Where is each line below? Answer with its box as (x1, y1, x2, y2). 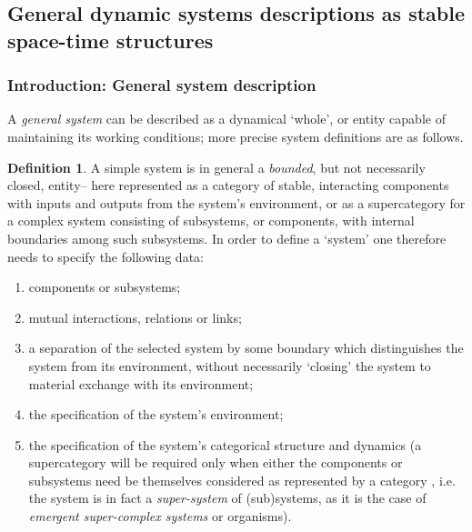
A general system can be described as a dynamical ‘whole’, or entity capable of (7, 109, 446, 128)
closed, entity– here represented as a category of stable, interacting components (7, 176, 449, 195)
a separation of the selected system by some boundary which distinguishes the (28, 338, 464, 357)
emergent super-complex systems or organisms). (28, 507, 292, 526)
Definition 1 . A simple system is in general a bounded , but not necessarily (7, 157, 426, 176)
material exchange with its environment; (28, 374, 254, 393)
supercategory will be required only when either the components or (28, 453, 403, 472)
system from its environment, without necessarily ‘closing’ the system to (28, 356, 431, 375)
